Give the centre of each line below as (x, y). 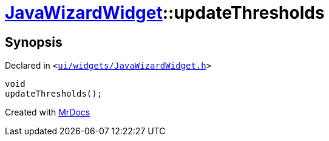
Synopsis (34, 42)
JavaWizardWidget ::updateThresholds (165, 13)
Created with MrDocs (48, 112)
